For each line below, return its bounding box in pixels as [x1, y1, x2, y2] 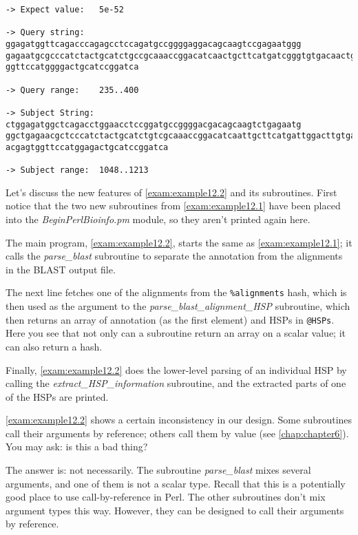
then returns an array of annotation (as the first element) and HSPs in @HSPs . [6, 312, 335, 326]
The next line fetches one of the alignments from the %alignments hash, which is [6, 285, 347, 300]
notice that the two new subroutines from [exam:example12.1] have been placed [6, 198, 341, 213]
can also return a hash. [6, 339, 103, 353]
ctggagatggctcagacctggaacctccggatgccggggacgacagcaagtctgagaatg [6, 119, 302, 129]
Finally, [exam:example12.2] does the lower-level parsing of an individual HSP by [6, 362, 347, 377]
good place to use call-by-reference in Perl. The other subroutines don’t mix [6, 490, 326, 504]
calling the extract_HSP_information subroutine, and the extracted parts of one [6, 376, 346, 390]
